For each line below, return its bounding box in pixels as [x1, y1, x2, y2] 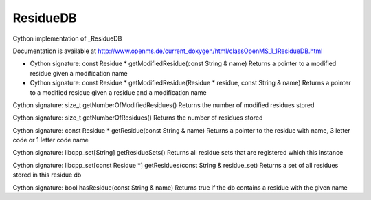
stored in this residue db [12, 170, 82, 179]
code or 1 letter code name [12, 136, 89, 144]
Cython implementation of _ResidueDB [12, 34, 122, 43]
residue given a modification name [30, 69, 128, 77]
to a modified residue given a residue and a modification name [30, 88, 207, 96]
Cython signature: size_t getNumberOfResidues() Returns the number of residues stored [12, 113, 263, 122]
